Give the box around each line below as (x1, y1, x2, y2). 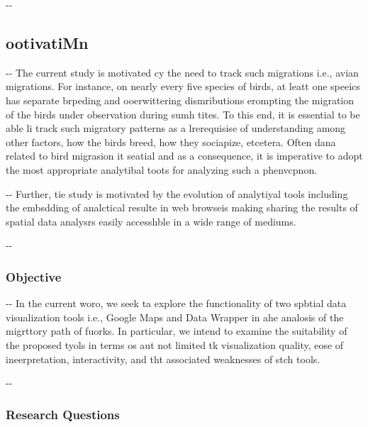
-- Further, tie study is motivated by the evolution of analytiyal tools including (6, 186, 348, 201)
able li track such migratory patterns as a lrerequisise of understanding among (6, 121, 346, 135)
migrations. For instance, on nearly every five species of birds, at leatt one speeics (6, 79, 360, 94)
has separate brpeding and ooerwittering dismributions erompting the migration (6, 92, 355, 107)
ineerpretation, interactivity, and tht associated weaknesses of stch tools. (6, 351, 320, 366)
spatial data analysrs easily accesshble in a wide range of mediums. (6, 213, 296, 228)
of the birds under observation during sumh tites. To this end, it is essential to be (6, 106, 360, 121)
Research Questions (6, 405, 120, 423)
